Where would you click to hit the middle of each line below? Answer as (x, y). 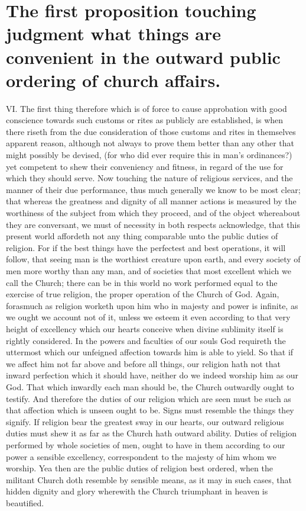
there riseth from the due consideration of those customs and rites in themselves (151, 131)
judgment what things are (114, 33)
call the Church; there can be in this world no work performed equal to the (142, 282)
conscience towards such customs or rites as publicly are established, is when (145, 120)
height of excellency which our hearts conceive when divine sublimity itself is (145, 328)
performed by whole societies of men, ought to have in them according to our (146, 444)
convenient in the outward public (143, 57)
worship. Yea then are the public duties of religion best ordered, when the (139, 468)
